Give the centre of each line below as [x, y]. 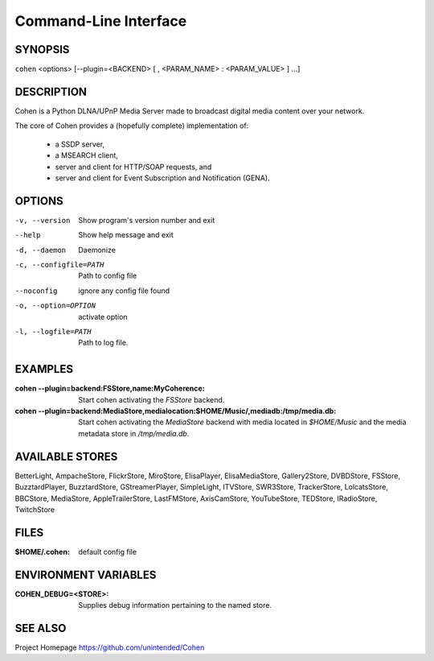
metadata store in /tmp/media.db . [134, 433]
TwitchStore [35, 509]
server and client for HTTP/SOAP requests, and [133, 167]
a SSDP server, [80, 144]
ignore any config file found [124, 291]
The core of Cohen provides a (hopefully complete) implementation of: [132, 126]
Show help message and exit [126, 235]
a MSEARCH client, [86, 155]
